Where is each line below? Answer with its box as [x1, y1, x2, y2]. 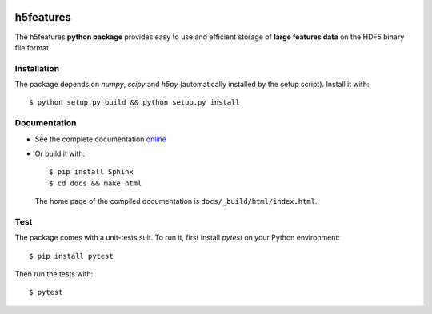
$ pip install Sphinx [49, 168, 134, 177]
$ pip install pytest [29, 252, 114, 260]
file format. [14, 42, 51, 52]
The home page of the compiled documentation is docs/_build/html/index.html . [34, 197, 318, 206]
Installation [14, 62, 60, 74]
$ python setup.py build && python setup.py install [29, 98, 240, 107]
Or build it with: [34, 149, 86, 158]
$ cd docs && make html [49, 178, 142, 188]
